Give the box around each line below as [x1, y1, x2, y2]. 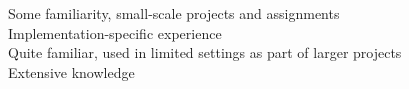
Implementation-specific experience [8, 22, 222, 43]
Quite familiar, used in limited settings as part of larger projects [8, 42, 402, 63]
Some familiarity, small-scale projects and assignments [8, 3, 340, 23]
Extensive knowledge [8, 61, 135, 82]
